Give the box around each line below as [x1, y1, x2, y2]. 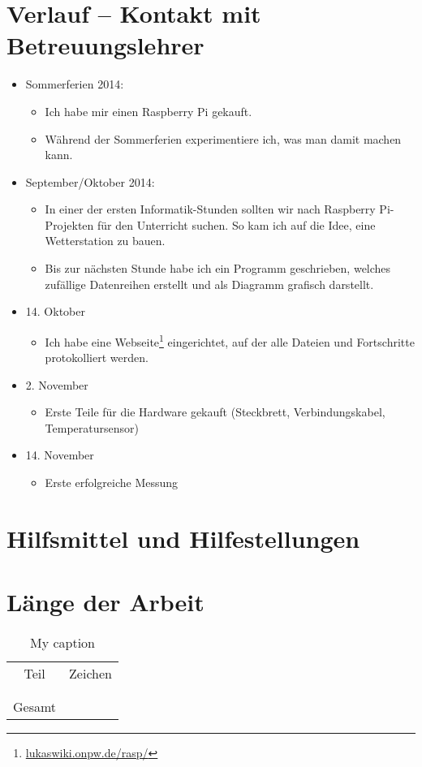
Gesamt [13, 697, 57, 717]
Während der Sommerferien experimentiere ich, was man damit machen [45, 130, 402, 147]
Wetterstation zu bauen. [45, 232, 166, 249]
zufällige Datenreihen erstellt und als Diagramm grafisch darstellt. [45, 275, 374, 292]
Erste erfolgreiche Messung [45, 474, 179, 491]
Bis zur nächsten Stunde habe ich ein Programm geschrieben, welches [45, 260, 391, 277]
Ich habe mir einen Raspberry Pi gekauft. [45, 102, 252, 119]
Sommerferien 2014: [25, 75, 124, 93]
